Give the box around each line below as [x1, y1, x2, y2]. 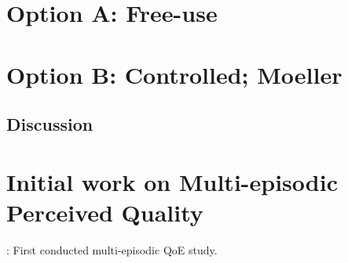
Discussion [6, 112, 93, 136]
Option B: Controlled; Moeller [6, 58, 343, 90]
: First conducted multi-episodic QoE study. [6, 241, 218, 258]
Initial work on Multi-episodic [6, 165, 338, 197]
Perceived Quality [6, 196, 203, 228]
